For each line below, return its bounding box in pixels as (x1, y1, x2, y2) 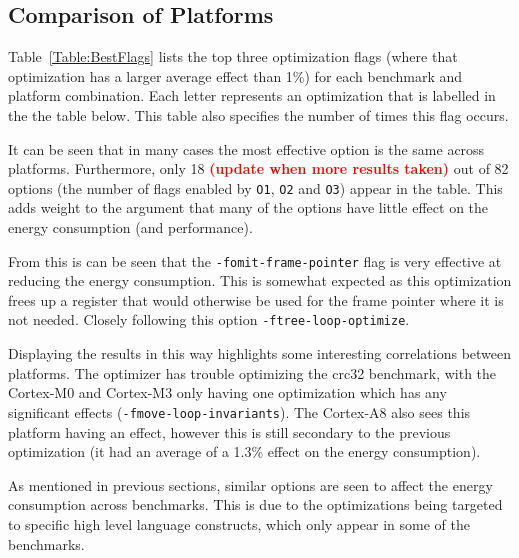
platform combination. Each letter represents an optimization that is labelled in (8, 85, 496, 106)
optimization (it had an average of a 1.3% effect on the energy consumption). (8, 441, 481, 462)
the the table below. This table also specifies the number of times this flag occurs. (8, 104, 509, 125)
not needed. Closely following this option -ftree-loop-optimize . (8, 309, 410, 330)
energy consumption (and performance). (8, 217, 253, 238)
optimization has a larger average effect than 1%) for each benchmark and (8, 65, 463, 86)
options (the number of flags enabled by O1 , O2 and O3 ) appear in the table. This (8, 177, 503, 198)
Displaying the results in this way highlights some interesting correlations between (8, 343, 512, 364)
